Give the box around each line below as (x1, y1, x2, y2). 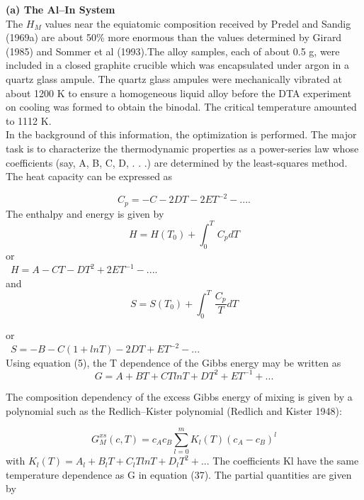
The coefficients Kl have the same (212, 453, 359, 468)
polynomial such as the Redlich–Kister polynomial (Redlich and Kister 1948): (6, 403, 342, 418)
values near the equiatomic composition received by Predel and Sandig (45, 16, 351, 30)
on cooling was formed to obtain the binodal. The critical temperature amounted (6, 99, 357, 114)
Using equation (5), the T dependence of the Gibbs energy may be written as (6, 355, 341, 370)
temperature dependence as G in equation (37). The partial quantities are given (6, 467, 352, 482)
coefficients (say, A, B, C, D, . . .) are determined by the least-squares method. (6, 155, 348, 170)
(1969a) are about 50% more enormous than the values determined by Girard (6, 30, 342, 45)
